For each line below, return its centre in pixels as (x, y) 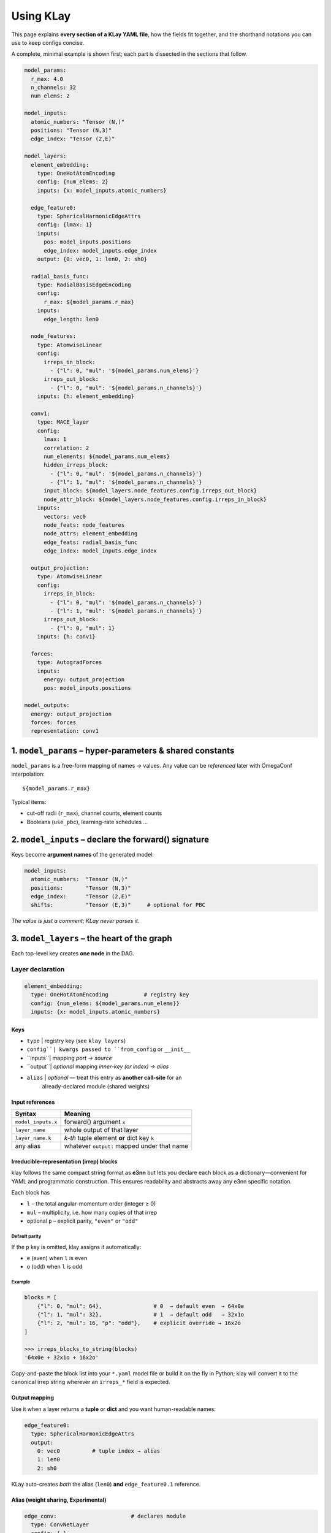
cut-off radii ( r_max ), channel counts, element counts (94, 813)
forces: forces (54, 723)
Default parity (26, 1236)
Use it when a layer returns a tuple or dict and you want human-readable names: (113, 1409)
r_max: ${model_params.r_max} (89, 302)
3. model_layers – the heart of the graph (92, 939)
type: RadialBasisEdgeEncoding (84, 285)
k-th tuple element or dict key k (109, 1138)
